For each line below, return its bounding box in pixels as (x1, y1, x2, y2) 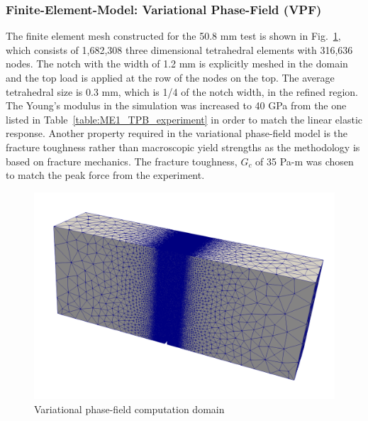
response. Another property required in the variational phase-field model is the (6, 126, 348, 141)
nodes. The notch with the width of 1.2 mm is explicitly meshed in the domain (6, 56, 348, 71)
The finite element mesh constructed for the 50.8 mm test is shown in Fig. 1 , (6, 28, 341, 43)
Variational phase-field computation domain (34, 401, 225, 416)
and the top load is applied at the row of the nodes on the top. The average (6, 70, 335, 84)
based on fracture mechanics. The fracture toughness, (6, 153, 238, 168)
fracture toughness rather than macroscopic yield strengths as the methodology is (6, 139, 360, 154)
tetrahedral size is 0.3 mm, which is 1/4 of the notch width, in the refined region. (6, 84, 358, 99)
